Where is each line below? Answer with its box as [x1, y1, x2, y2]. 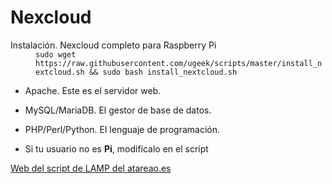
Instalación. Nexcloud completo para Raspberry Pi [10, 39, 217, 51]
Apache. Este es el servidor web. [24, 84, 162, 96]
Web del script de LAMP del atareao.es [10, 162, 172, 174]
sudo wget [35, 49, 77, 60]
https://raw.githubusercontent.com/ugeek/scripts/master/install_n [35, 58, 323, 68]
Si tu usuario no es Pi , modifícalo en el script [24, 142, 209, 155]
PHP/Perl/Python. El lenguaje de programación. [24, 123, 220, 135]
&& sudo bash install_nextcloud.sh [88, 67, 238, 77]
